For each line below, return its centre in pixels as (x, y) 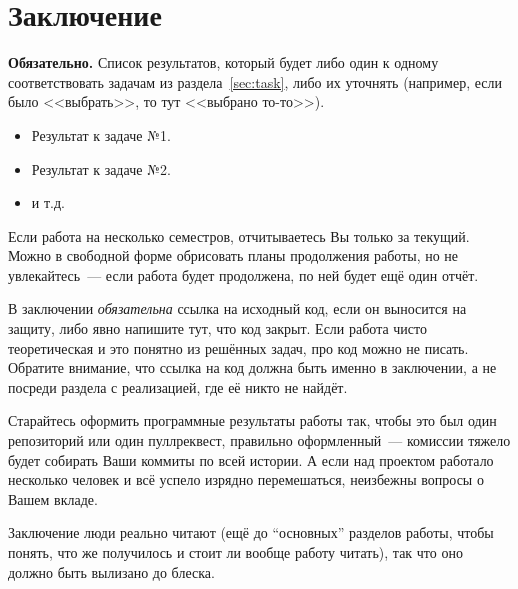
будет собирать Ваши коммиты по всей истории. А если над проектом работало (251, 459)
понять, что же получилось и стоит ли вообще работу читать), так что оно (235, 552)
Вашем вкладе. (53, 498)
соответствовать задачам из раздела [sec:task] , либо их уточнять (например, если (255, 81)
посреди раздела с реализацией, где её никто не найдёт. (178, 386)
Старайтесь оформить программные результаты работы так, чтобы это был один (252, 420)
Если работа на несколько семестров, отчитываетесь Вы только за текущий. (239, 235)
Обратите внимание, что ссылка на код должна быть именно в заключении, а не (252, 367)
